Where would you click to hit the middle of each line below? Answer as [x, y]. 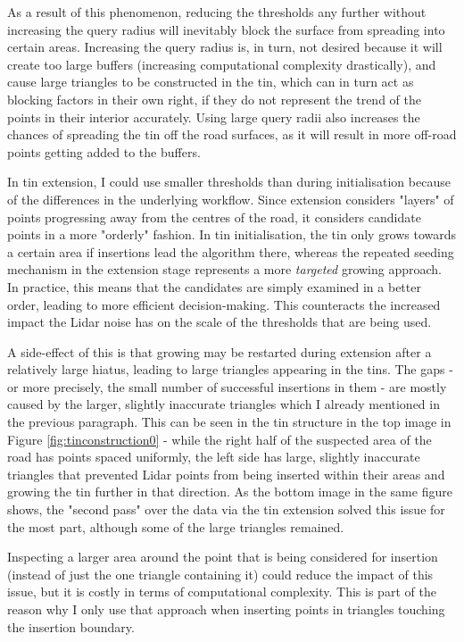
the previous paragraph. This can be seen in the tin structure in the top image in [229, 422]
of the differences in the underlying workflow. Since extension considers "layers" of [231, 199]
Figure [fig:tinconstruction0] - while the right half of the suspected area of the [220, 439]
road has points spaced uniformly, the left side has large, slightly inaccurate [214, 457]
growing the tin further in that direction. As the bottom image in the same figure [230, 492]
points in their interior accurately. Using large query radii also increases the [214, 117]
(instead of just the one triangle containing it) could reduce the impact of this [220, 574]
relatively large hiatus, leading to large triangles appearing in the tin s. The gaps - [230, 369]
